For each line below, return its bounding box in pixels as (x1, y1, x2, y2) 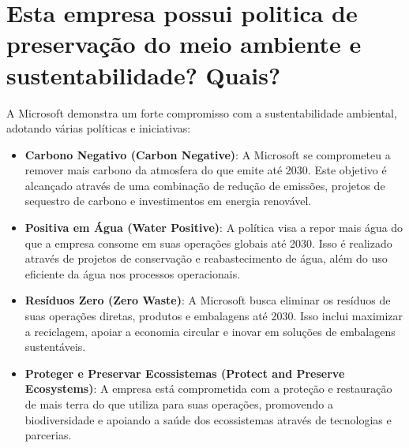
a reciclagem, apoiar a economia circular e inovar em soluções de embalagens (24, 323, 396, 339)
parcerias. (24, 427, 72, 443)
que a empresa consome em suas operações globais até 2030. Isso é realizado (24, 234, 392, 251)
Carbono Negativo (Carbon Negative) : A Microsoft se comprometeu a (24, 146, 391, 162)
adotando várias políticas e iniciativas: (6, 120, 191, 136)
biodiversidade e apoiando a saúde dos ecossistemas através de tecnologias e (24, 411, 392, 427)
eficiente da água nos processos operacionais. (24, 265, 241, 282)
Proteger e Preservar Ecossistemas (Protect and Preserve (24, 364, 345, 381)
